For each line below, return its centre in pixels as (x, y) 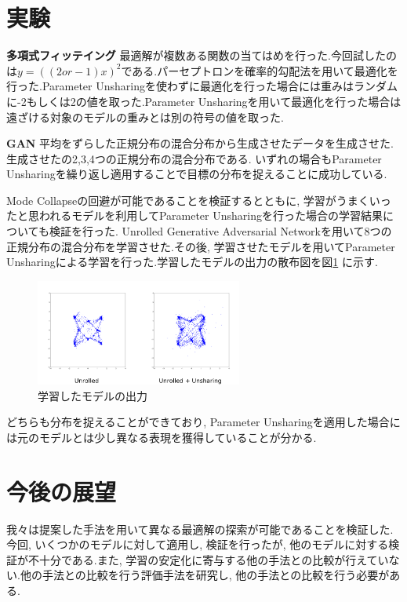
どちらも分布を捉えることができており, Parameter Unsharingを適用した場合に (203, 422)
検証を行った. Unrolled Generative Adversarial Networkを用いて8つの (220, 231)
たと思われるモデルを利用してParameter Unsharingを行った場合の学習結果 (194, 215)
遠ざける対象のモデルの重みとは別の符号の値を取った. (145, 117)
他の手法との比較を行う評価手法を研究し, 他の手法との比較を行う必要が (205, 575)
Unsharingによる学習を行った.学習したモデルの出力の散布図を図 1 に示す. (192, 262)
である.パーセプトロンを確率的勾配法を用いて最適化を (260, 70)
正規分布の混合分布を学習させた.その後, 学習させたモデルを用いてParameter (201, 246)
